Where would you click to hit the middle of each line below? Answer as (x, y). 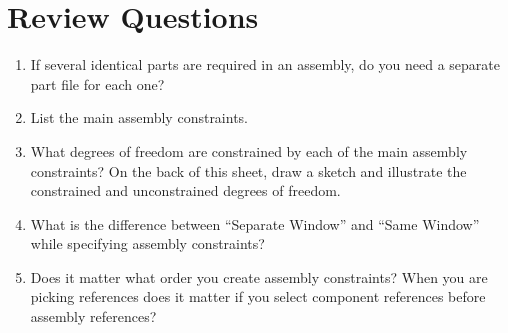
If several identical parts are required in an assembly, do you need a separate (265, 64)
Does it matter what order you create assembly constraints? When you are (259, 276)
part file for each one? (97, 83)
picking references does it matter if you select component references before (258, 296)
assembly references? (93, 316)
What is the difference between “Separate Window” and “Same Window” (255, 223)
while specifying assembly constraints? (147, 243)
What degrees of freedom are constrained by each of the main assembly (249, 150)
